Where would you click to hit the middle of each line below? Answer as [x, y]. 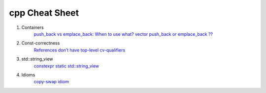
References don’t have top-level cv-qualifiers [80, 50]
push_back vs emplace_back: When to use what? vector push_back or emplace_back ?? [123, 34]
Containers [33, 27]
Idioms [28, 75]
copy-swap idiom [51, 82]
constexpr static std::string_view [66, 66]
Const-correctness [41, 43]
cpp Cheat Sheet [44, 13]
